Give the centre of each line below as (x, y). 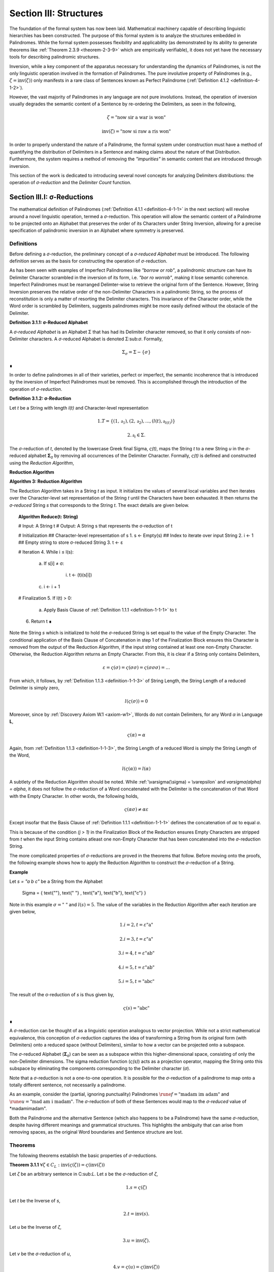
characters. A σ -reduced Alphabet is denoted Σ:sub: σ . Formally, (96, 339)
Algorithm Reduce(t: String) (48, 516)
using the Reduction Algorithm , (42, 462)
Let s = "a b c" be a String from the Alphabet (56, 881)
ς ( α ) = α (136, 735)
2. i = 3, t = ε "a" (136, 939)
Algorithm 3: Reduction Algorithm (46, 481)
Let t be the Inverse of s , (35, 1200)
